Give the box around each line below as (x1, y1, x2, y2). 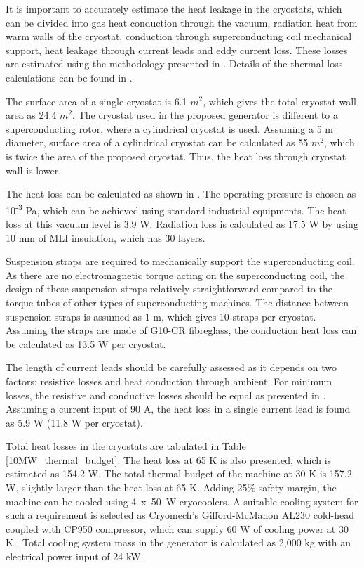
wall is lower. (6, 162, 62, 177)
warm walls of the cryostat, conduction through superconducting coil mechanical (6, 29, 352, 44)
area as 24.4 (6, 108, 57, 122)
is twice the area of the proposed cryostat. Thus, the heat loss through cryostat (6, 148, 346, 163)
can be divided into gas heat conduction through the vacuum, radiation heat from (6, 15, 358, 30)
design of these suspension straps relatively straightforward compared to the (6, 281, 332, 296)
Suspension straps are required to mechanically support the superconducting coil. (6, 254, 355, 269)
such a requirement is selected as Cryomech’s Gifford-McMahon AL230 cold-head (6, 508, 354, 522)
